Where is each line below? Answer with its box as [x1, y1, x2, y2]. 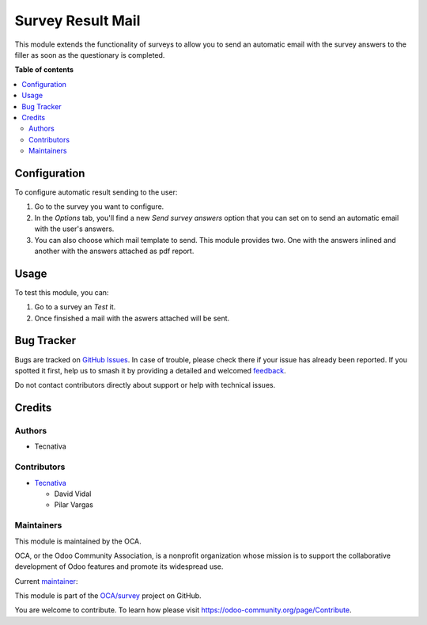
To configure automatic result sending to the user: [14, 187, 178, 197]
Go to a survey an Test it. [34, 302, 116, 312]
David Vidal [54, 489, 92, 498]
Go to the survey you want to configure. [34, 202, 164, 211]
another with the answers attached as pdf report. [34, 246, 195, 256]
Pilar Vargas [54, 500, 94, 509]
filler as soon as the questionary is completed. [14, 50, 165, 59]
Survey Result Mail [14, 12, 141, 29]
